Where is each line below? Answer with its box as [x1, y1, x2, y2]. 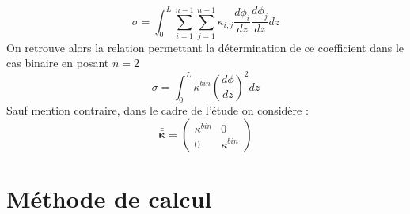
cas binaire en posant [6, 54, 109, 71]
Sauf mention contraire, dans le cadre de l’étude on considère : [6, 102, 309, 118]
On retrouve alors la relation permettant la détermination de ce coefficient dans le [6, 39, 404, 55]
